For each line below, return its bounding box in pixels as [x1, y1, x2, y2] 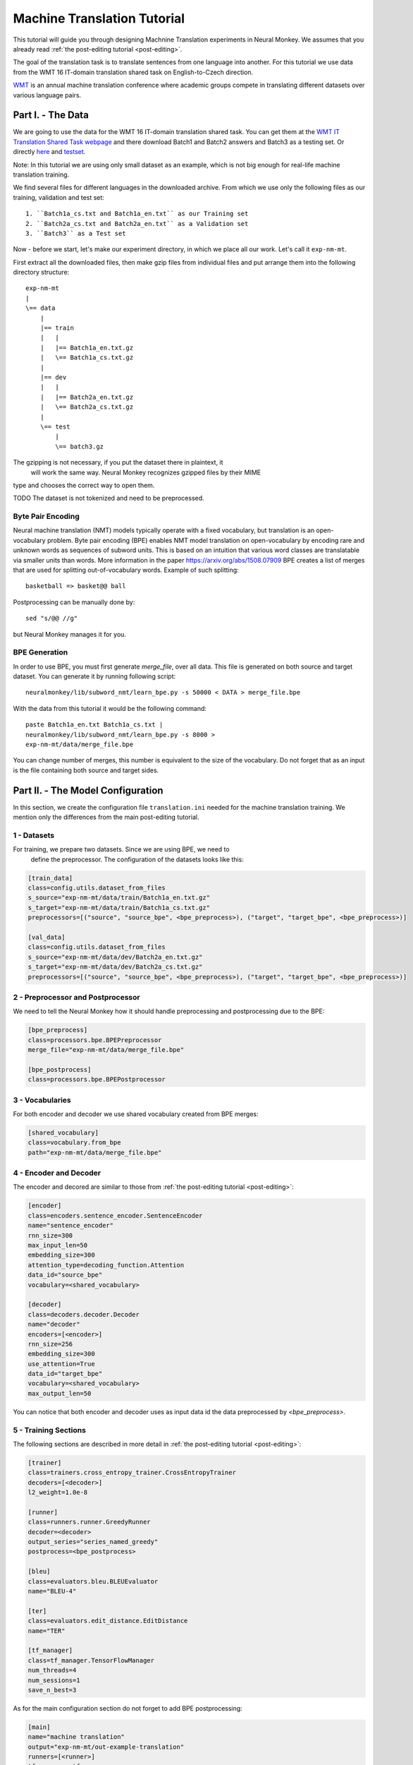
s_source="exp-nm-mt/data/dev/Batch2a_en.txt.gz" [27, 953, 203, 961]
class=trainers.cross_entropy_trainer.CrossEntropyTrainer [27, 1468, 236, 1477]
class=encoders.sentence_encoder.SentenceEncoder [27, 1211, 203, 1219]
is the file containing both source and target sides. [13, 766, 159, 774]
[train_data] [27, 874, 73, 882]
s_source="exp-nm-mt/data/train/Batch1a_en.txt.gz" [27, 894, 211, 902]
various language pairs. [13, 90, 82, 99]
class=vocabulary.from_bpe [27, 1139, 121, 1147]
